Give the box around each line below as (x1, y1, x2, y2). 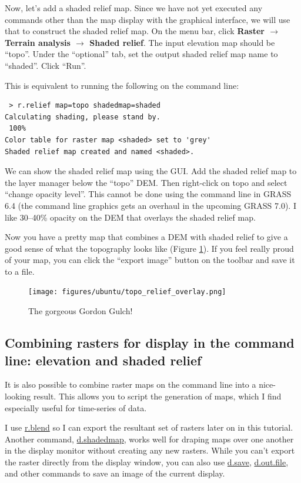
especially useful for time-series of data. (5, 401, 147, 414)
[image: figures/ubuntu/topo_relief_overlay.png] (28, 288, 226, 297)
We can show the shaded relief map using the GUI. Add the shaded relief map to (5, 165, 297, 177)
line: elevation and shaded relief (5, 351, 202, 369)
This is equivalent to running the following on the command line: (5, 79, 239, 91)
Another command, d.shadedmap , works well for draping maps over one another (5, 432, 294, 445)
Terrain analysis (5, 36, 71, 48)
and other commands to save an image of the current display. (5, 467, 225, 479)
